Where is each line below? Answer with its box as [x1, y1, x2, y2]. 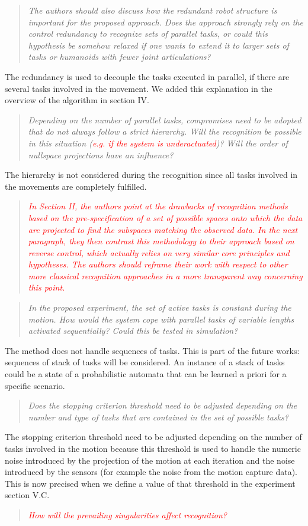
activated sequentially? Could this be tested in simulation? [28, 324, 238, 337]
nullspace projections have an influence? [28, 148, 174, 161]
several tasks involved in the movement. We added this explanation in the [5, 82, 272, 94]
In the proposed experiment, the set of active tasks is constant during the [28, 301, 291, 314]
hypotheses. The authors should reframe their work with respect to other [28, 258, 288, 270]
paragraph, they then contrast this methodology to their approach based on [28, 235, 294, 247]
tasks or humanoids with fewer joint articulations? [28, 50, 211, 63]
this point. [28, 281, 65, 294]
